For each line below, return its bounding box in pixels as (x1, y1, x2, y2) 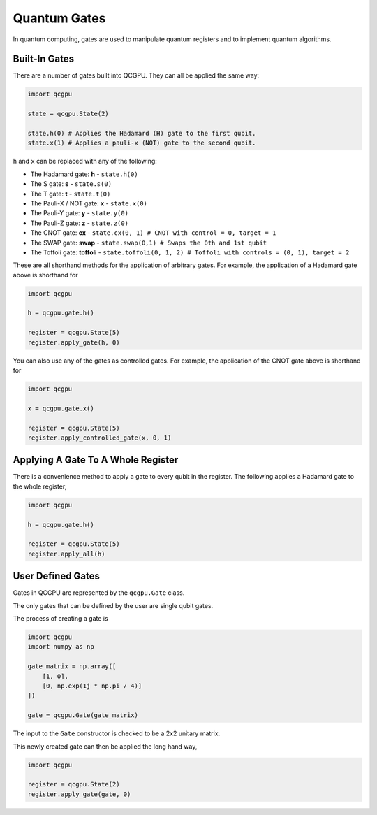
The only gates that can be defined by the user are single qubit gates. (13, 601, 214, 610)
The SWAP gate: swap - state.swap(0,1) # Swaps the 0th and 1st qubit (30, 238, 267, 247)
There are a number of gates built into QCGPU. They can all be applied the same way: (13, 71, 260, 80)
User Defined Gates (13, 570, 101, 582)
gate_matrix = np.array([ (27, 663, 117, 670)
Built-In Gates (13, 53, 75, 65)
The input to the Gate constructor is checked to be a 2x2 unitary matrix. (13, 729, 221, 737)
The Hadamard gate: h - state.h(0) (30, 170, 139, 178)
